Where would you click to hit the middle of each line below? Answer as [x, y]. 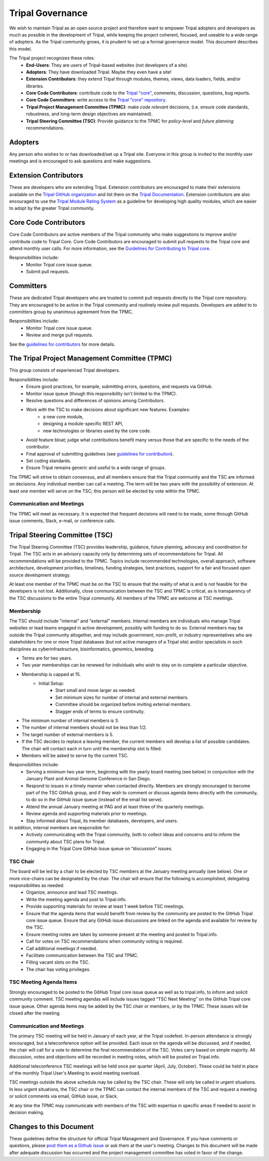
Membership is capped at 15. [51, 674]
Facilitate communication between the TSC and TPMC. [82, 955]
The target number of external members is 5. [68, 734]
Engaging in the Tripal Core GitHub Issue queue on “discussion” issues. [99, 849]
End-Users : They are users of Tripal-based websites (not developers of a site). [107, 65]
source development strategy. [40, 575]
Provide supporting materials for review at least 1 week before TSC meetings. [105, 906]
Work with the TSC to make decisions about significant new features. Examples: [108, 410]
